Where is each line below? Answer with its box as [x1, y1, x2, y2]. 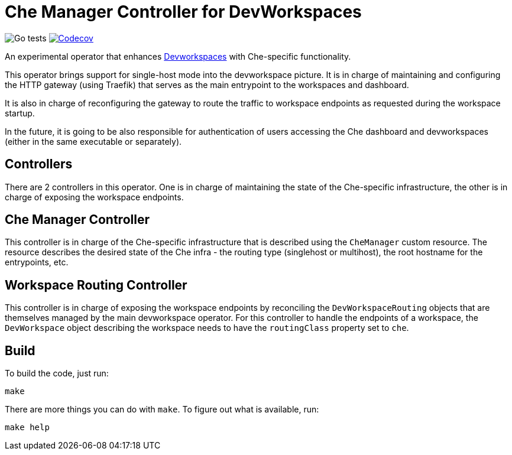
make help [5, 422, 50, 433]
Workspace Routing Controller [5, 277, 187, 292]
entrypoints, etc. [5, 257, 69, 268]
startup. [5, 108, 35, 118]
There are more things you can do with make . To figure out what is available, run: [5, 404, 319, 415]
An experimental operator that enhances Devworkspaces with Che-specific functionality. [5, 51, 351, 61]
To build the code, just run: [5, 368, 109, 379]
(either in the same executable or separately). [5, 136, 182, 147]
